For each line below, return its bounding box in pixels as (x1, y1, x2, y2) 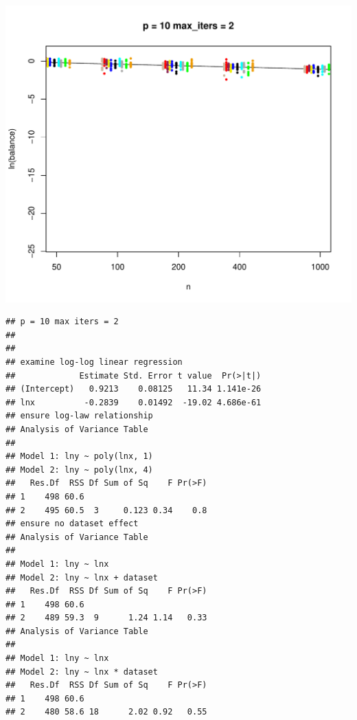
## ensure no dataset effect (5, 519, 139, 529)
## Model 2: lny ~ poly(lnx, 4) (5, 464, 153, 475)
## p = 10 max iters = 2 (5, 317, 119, 327)
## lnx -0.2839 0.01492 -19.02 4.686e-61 (5, 397, 262, 407)
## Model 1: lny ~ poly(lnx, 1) (5, 451, 153, 462)
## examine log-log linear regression (5, 357, 183, 368)
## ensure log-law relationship (5, 411, 153, 421)
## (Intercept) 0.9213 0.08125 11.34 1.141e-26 (5, 384, 262, 394)
